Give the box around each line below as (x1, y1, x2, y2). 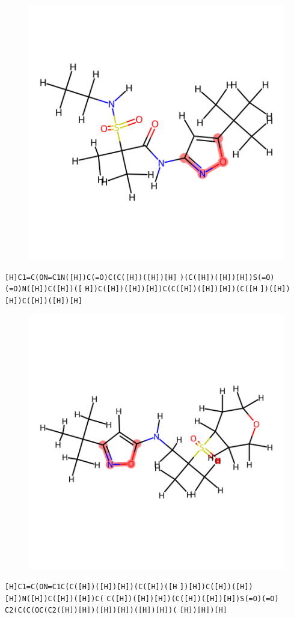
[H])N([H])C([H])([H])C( (5, 594, 104, 603)
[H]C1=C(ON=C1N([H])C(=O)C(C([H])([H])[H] (5, 273, 177, 282)
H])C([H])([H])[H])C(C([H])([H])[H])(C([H (85, 285, 257, 294)
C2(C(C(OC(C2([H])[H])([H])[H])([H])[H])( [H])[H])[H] (5, 606, 227, 615)
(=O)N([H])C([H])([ (5, 285, 82, 294)
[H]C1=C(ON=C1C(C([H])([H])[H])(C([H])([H (5, 583, 177, 592)
